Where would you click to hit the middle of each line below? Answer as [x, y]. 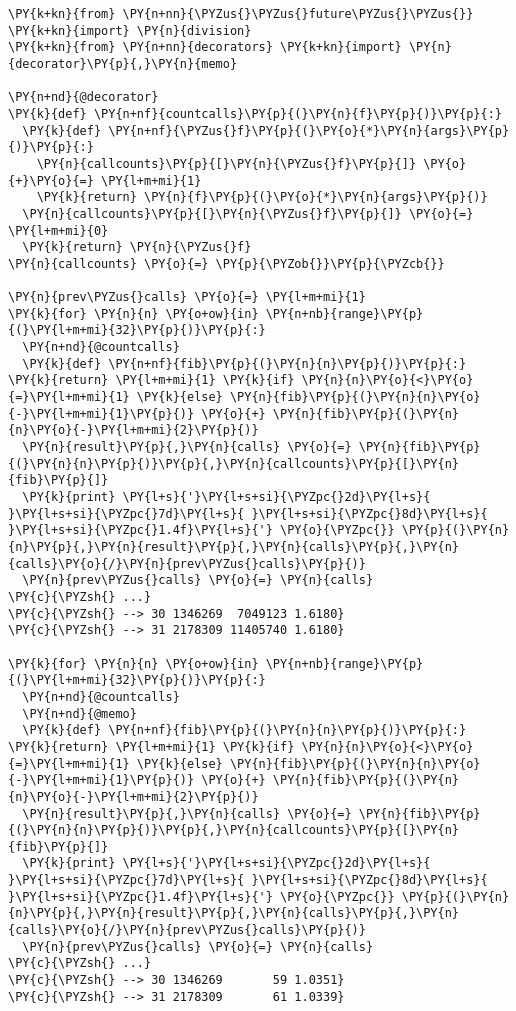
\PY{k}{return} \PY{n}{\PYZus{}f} [137, 247]
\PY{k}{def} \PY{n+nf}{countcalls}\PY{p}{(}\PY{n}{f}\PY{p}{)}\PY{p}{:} [255, 113]
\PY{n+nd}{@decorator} [83, 97]
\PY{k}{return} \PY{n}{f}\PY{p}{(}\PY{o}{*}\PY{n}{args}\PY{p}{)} [262, 197]
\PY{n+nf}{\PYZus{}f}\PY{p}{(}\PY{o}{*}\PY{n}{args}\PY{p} [309, 130]
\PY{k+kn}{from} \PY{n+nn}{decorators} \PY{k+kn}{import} [205, 47]
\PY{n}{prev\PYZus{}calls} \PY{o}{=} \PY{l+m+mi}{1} [187, 297]
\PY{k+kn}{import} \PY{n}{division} [130, 30]
